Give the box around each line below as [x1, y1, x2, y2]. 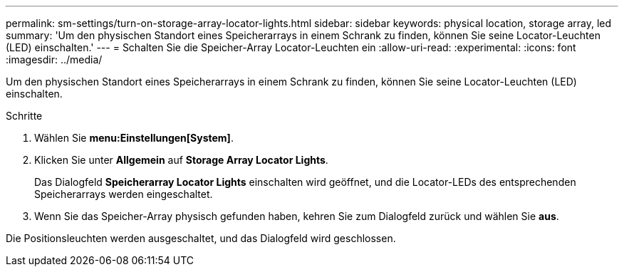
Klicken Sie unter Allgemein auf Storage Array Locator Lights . [34, 154, 328, 166]
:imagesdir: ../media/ [6, 53, 103, 66]
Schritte [6, 110, 43, 122]
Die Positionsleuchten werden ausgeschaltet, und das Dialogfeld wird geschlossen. [6, 232, 396, 244]
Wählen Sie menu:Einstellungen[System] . [34, 132, 234, 144]
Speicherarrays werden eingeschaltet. [34, 188, 213, 200]
